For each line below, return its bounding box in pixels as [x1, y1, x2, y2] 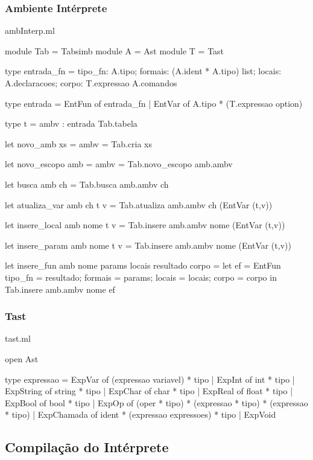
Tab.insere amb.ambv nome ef [5, 283, 115, 295]
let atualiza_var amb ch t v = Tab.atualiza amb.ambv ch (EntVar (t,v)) [5, 198, 273, 211]
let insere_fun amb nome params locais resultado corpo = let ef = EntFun [5, 259, 281, 272]
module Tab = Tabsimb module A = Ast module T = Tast [5, 44, 224, 57]
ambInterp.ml [5, 24, 55, 37]
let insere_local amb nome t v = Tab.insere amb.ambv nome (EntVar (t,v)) [5, 219, 285, 231]
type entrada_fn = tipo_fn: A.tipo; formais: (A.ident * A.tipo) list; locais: [5, 65, 282, 77]
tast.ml [5, 332, 31, 345]
